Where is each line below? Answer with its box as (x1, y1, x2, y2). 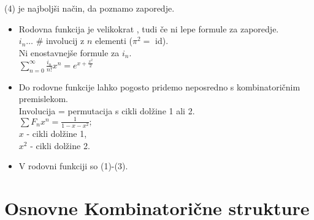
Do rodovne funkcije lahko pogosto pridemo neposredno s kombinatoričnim (18, 80, 301, 93)
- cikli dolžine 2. (30, 139, 90, 152)
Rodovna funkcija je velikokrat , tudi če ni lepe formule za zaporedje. (18, 22, 279, 35)
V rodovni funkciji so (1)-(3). (18, 159, 128, 172)
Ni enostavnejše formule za (18, 46, 120, 59)
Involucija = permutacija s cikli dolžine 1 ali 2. (18, 104, 195, 117)
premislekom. (18, 92, 69, 105)
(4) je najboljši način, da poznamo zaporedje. (4, 2, 175, 14)
